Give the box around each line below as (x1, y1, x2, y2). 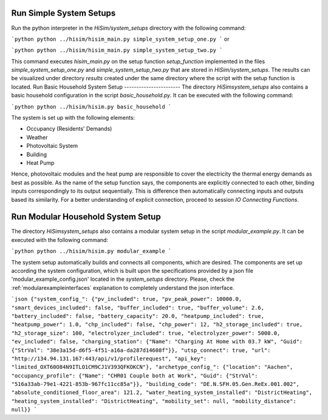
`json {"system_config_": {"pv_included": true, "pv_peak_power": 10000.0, (11, 295, 242, 303)
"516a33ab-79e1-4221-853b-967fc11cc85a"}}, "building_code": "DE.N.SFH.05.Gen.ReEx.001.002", (11, 380, 300, 388)
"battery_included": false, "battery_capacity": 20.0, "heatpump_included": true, (11, 312, 264, 319)
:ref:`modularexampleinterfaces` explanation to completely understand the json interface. (11, 284, 234, 291)
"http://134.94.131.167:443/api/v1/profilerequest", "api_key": (11, 355, 207, 362)
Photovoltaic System (26, 142, 78, 150)
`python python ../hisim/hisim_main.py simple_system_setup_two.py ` (11, 47, 223, 54)
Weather (26, 134, 48, 141)
